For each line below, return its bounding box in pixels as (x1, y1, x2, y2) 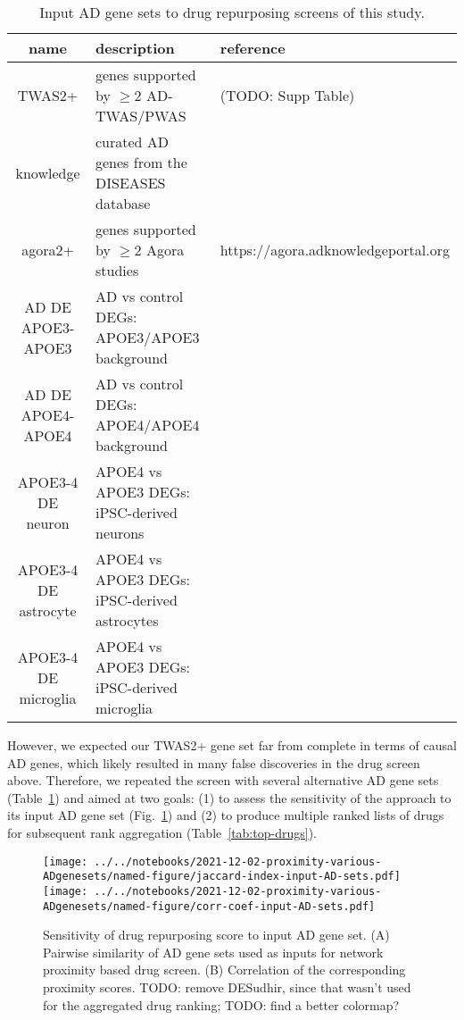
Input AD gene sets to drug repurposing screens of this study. (39, 2, 425, 22)
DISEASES (95, 172, 166, 193)
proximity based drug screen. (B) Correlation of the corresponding (43, 960, 406, 979)
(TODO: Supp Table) (220, 85, 355, 105)
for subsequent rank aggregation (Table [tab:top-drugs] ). (7, 823, 317, 841)
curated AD (95, 131, 170, 152)
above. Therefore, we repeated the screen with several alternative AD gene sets (7, 771, 439, 790)
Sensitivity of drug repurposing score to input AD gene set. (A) (43, 925, 390, 944)
